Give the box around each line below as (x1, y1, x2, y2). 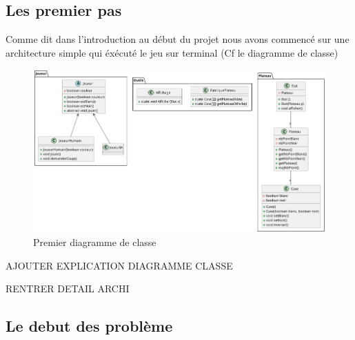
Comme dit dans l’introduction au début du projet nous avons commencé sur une (6, 32, 349, 46)
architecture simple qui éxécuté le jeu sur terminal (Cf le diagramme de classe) (6, 45, 338, 59)
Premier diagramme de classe (33, 235, 156, 249)
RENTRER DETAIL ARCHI (6, 281, 130, 296)
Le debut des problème (6, 315, 173, 337)
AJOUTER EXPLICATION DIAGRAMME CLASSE (6, 258, 233, 272)
